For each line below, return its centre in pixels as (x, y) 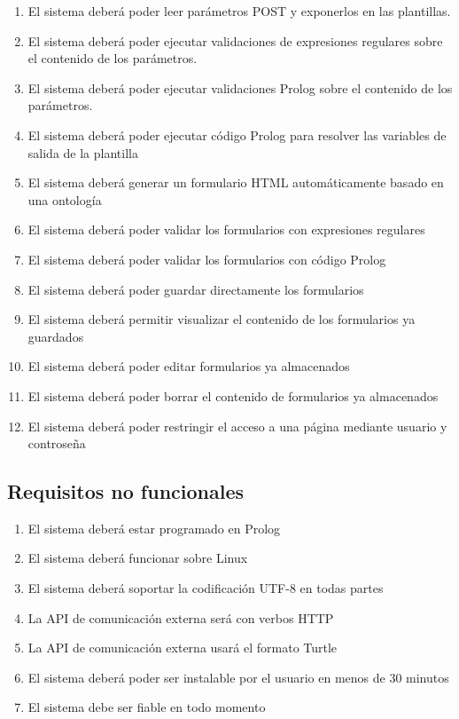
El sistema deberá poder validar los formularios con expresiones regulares (226, 229)
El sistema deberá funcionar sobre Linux (138, 558)
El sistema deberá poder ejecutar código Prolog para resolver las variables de (237, 134)
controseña (57, 443)
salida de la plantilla (83, 152)
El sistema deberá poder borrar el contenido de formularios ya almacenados (233, 395)
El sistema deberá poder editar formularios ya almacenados (189, 366)
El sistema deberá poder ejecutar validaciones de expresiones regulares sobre (235, 40)
